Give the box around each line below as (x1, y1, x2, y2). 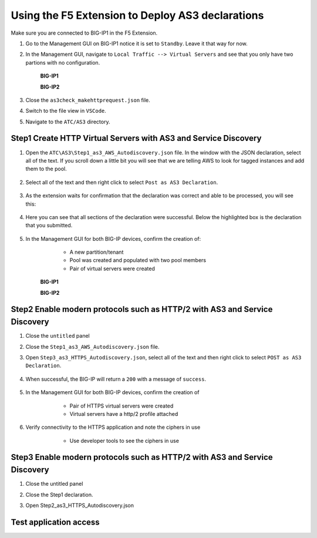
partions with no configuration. (25, 59, 100, 66)
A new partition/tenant (69, 248, 124, 255)
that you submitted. (25, 222, 73, 229)
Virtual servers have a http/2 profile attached (69, 410, 178, 417)
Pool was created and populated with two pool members (69, 257, 207, 264)
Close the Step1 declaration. (25, 491, 93, 498)
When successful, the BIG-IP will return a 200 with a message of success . (25, 375, 207, 382)
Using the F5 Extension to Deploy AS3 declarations (11, 9, 264, 22)
